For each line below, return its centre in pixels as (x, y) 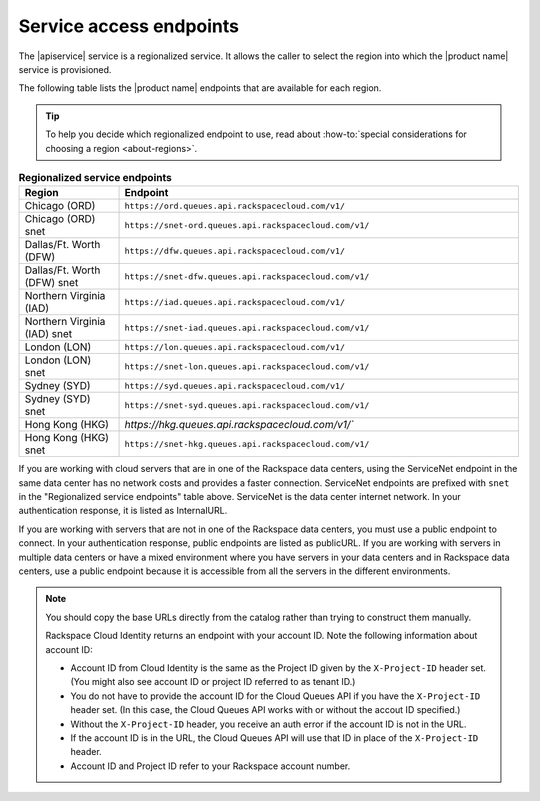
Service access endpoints (129, 26)
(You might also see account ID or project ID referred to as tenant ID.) (213, 682)
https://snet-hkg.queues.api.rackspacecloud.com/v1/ (247, 443)
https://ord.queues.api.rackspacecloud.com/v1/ (234, 205)
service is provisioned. (65, 69)
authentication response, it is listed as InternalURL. (123, 511)
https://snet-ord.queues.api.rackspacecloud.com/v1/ (247, 225)
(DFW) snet (51, 283)
